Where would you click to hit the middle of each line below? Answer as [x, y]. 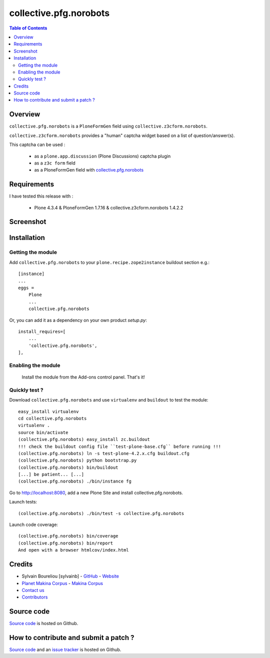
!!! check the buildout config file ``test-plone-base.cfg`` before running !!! [120, 446]
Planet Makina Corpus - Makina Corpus [62, 583]
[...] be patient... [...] [51, 474]
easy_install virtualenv [48, 411]
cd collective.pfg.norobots [52, 418]
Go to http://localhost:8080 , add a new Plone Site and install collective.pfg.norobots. [96, 492]
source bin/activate [43, 432]
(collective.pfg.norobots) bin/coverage [68, 536]
